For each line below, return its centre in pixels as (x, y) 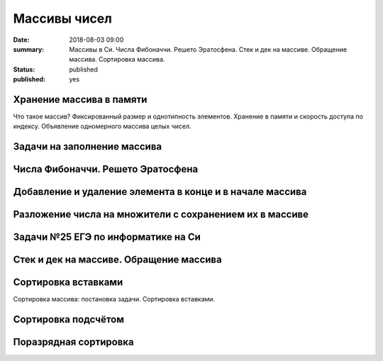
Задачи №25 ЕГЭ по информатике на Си (107, 237)
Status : (24, 69)
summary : (29, 49)
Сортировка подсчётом (68, 320)
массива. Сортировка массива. (117, 60)
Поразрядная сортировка (73, 342)
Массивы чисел (63, 18)
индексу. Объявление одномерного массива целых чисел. (102, 126)
